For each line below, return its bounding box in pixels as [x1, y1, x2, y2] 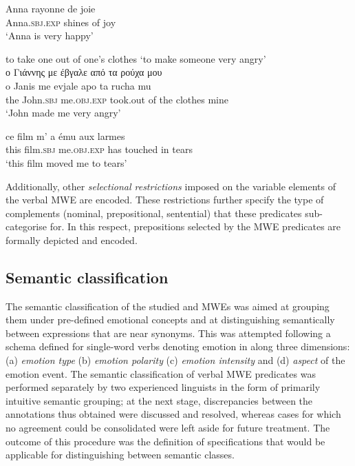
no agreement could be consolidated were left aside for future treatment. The [6, 421, 330, 435]
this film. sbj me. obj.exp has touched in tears [6, 142, 193, 156]
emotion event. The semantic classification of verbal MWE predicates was [6, 366, 316, 381]
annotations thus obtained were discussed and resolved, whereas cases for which [6, 407, 341, 421]
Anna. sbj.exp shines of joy [6, 14, 116, 29]
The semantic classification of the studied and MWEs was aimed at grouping [6, 298, 330, 313]
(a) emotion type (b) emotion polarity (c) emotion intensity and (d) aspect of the [6, 353, 345, 367]
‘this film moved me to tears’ [6, 155, 127, 170]
